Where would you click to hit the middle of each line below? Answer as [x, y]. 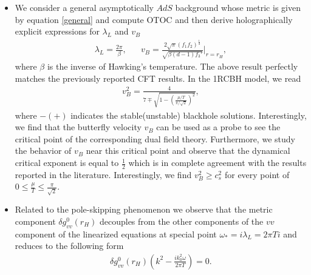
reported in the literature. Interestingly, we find [103, 174]
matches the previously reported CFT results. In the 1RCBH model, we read [158, 78]
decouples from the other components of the [181, 221]
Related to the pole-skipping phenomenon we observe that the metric [144, 209]
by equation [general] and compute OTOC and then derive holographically [154, 19]
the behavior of [43, 151]
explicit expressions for [57, 31]
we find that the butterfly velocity [78, 127]
